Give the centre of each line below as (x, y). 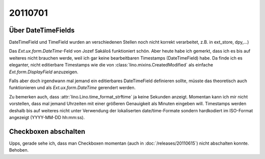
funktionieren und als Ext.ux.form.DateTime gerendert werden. (72, 88)
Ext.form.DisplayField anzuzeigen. (44, 72)
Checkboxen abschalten (47, 131)
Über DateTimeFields (42, 30)
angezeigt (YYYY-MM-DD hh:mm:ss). (47, 117)
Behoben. (19, 150)
